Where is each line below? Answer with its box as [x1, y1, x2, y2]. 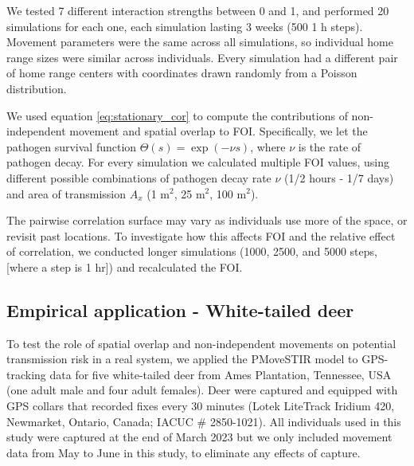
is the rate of [298, 138, 361, 155]
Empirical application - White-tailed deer [6, 297, 354, 322]
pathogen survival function [6, 138, 137, 155]
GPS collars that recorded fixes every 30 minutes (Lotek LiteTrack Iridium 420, [6, 397, 395, 414]
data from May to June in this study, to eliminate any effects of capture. [6, 444, 361, 460]
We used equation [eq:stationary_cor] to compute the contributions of [6, 107, 348, 123]
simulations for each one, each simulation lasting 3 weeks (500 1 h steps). [6, 18, 363, 34]
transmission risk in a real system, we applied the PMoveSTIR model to [6, 350, 358, 367]
